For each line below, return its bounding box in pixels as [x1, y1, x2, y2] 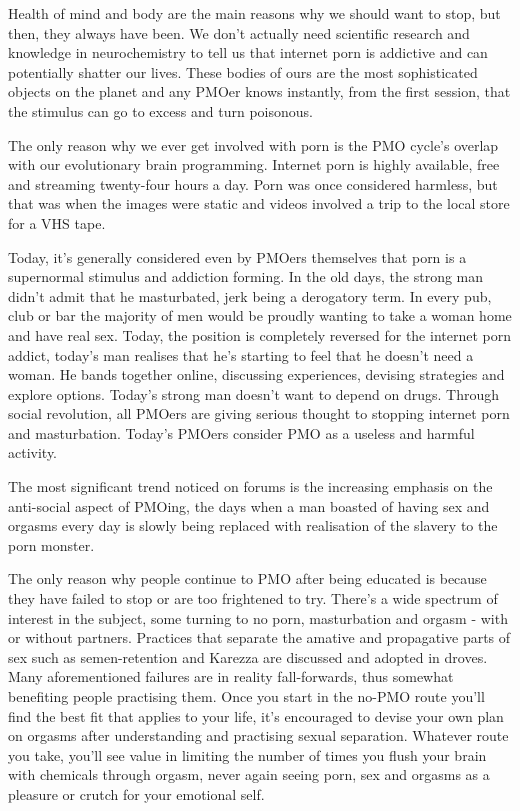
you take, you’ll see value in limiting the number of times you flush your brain [8, 744, 487, 765]
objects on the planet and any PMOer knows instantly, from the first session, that [8, 81, 511, 102]
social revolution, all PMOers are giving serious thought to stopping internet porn [8, 403, 510, 424]
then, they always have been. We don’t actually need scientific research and [8, 22, 470, 43]
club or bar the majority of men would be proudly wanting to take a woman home [8, 305, 512, 326]
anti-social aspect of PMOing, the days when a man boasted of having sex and [8, 495, 490, 516]
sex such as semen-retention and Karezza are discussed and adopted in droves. [8, 646, 488, 667]
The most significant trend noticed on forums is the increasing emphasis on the [8, 476, 493, 497]
